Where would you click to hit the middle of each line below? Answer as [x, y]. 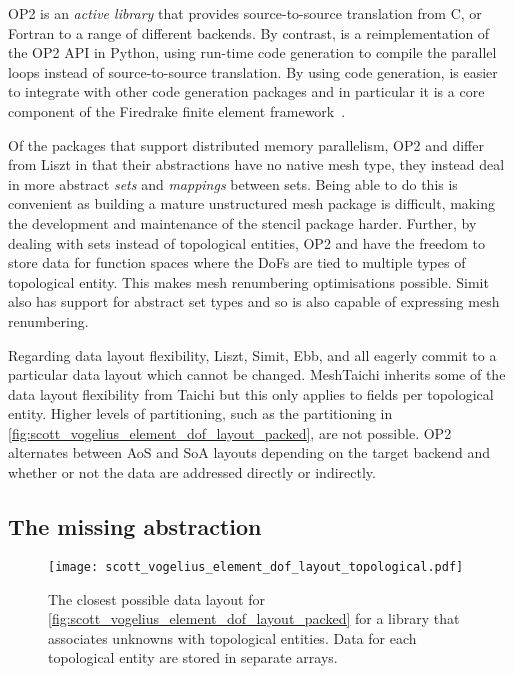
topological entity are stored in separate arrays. [193, 657]
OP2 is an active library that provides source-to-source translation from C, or [245, 13]
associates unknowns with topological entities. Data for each [232, 637]
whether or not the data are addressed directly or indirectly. [192, 472]
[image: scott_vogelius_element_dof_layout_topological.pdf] [256, 566]
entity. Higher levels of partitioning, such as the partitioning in [200, 413]
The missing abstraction [135, 526]
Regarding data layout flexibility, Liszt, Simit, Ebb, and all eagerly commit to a [252, 354]
